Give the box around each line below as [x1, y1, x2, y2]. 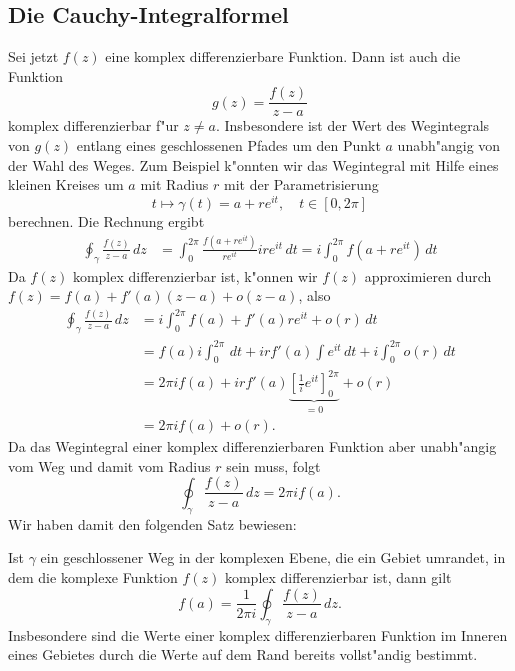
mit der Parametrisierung [224, 174, 379, 195]
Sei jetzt [8, 46, 59, 67]
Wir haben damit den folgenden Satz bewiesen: [8, 513, 297, 534]
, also [298, 285, 331, 306]
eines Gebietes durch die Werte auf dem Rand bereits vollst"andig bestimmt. [8, 644, 478, 665]
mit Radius [140, 174, 209, 195]
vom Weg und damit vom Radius [8, 455, 211, 476]
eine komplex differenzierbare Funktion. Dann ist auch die [105, 46, 461, 67]
